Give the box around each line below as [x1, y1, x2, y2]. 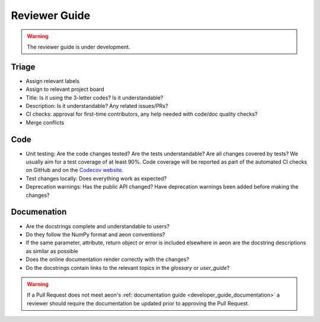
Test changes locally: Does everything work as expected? [25, 175, 167, 182]
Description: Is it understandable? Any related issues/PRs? [25, 103, 168, 110]
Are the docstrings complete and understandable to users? [25, 222, 170, 229]
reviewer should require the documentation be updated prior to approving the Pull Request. [27, 299, 249, 307]
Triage [11, 62, 36, 72]
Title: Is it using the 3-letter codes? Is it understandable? [25, 94, 164, 101]
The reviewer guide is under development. [27, 43, 130, 50]
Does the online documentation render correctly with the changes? [25, 256, 190, 263]
